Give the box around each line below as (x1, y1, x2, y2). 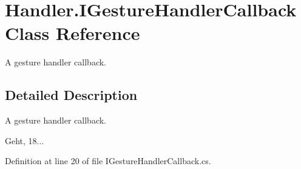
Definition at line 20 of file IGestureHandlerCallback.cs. (5, 154, 211, 167)
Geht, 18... (5, 134, 44, 147)
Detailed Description (5, 85, 138, 104)
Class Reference (5, 21, 140, 45)
